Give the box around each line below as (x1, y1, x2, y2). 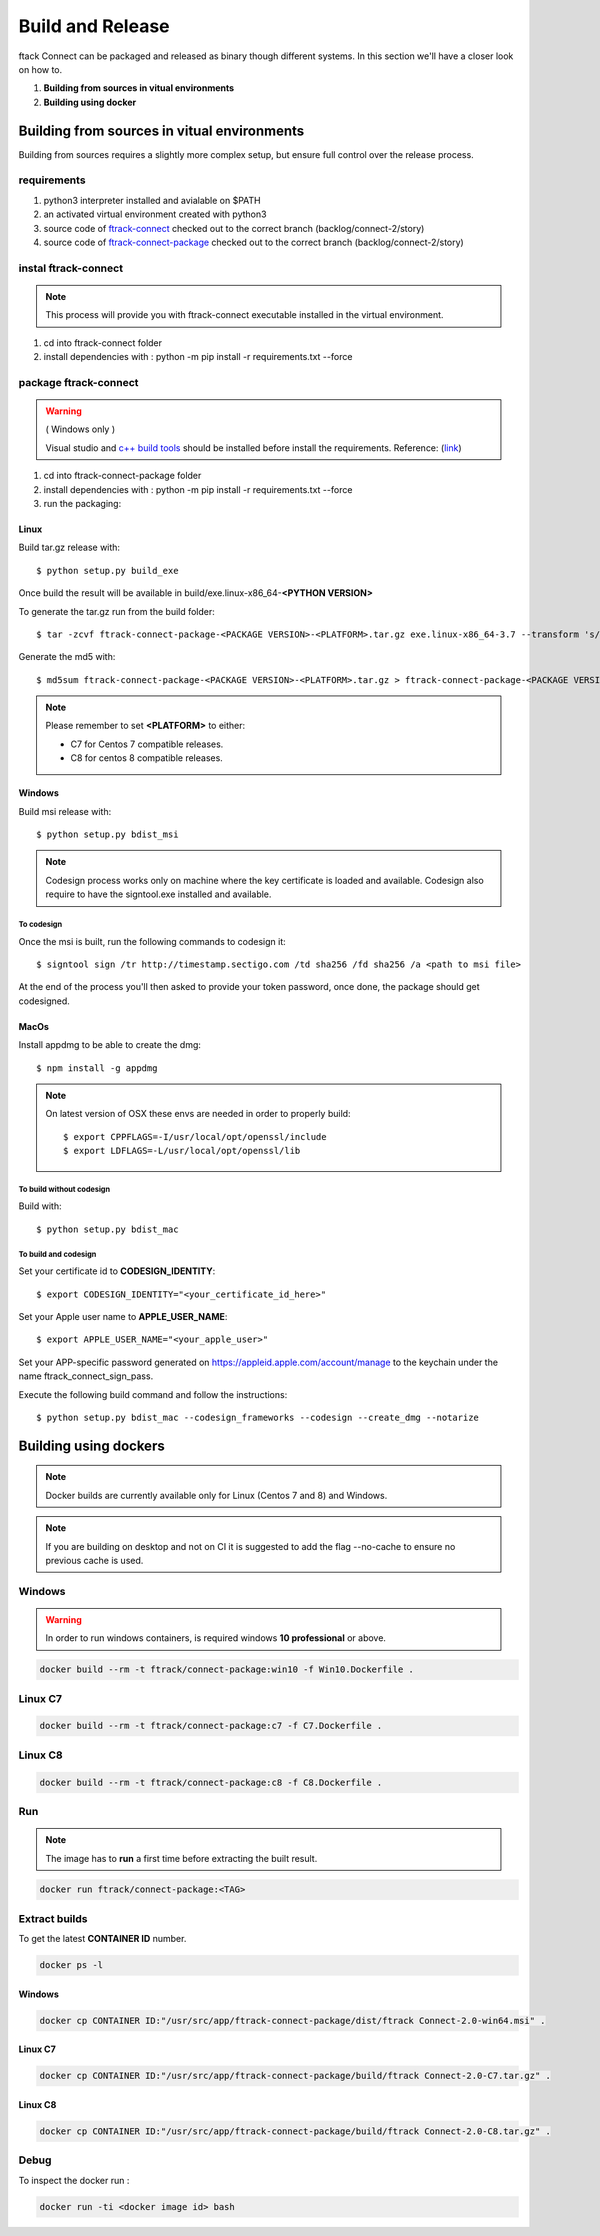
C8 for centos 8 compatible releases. (70, 752, 224, 764)
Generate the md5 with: (18, 651, 116, 663)
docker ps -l (39, 1960, 104, 1971)
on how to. (18, 63, 63, 75)
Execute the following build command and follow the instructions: (18, 1388, 288, 1400)
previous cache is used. (45, 1554, 144, 1566)
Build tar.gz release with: (18, 541, 120, 554)
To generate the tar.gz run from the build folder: (18, 605, 215, 617)
